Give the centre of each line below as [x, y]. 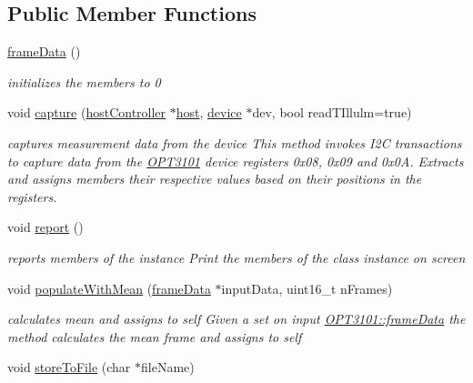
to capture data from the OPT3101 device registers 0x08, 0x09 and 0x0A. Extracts [236, 161]
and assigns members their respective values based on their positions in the [215, 179]
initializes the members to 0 [84, 81]
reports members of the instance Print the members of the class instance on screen [236, 257]
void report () [45, 227]
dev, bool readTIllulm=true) [332, 112]
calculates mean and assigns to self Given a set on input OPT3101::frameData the [236, 319]
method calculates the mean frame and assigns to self [155, 336]
